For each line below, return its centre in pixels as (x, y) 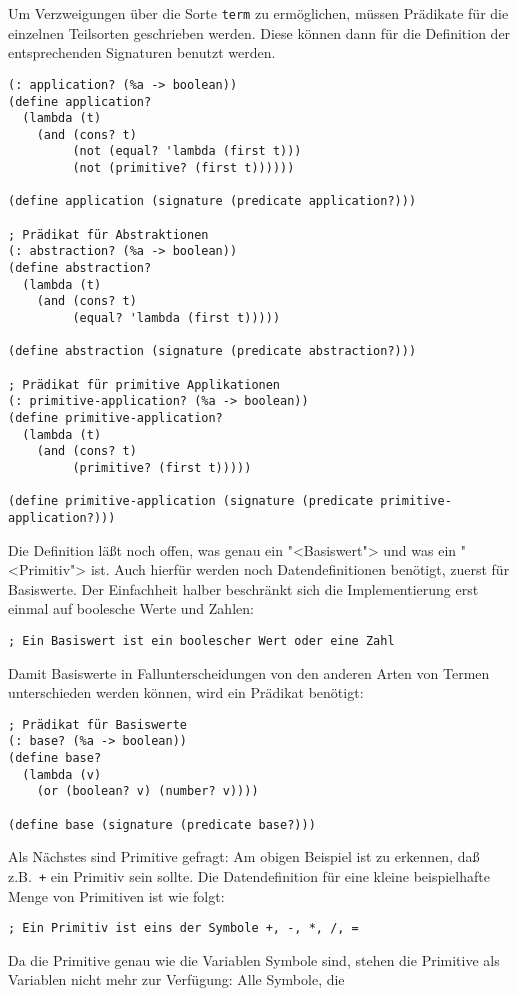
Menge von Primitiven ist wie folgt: (116, 895)
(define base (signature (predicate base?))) (162, 824)
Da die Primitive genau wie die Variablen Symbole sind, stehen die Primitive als (254, 959)
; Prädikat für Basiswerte (97, 724)
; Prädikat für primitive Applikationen (144, 384)
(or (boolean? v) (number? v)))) (147, 791)
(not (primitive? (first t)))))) (183, 168)
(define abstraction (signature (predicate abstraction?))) (212, 351)
